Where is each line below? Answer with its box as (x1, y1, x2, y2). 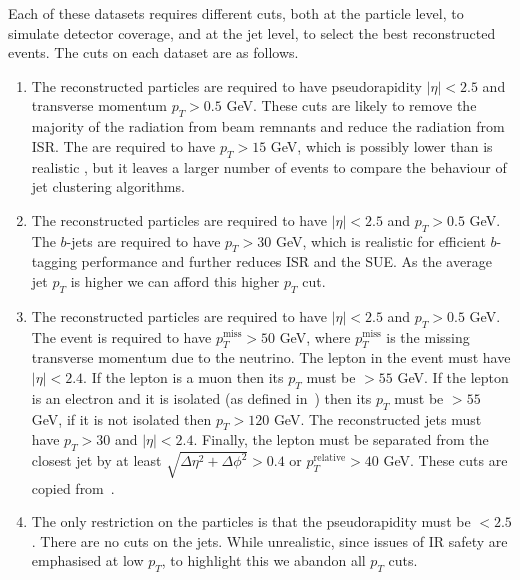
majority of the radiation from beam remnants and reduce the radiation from (31, 116, 505, 137)
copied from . (31, 477, 115, 498)
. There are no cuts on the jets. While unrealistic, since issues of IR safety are (31, 530, 508, 551)
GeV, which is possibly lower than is (270, 135, 493, 156)
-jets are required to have (66, 230, 221, 251)
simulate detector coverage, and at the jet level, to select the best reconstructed (8, 22, 496, 43)
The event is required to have (31, 326, 212, 347)
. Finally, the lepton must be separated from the (193, 429, 489, 450)
